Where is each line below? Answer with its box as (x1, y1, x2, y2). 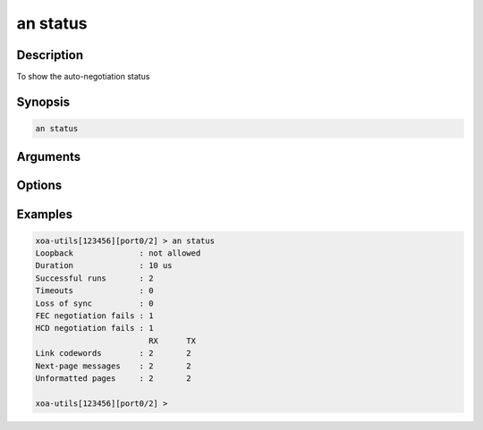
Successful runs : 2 (35, 273, 154, 283)
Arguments (16, 149, 81, 164)
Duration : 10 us (35, 260, 174, 271)
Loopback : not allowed (35, 249, 201, 258)
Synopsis (16, 94, 71, 109)
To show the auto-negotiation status (16, 72, 150, 82)
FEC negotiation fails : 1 (35, 311, 154, 321)
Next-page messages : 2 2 (35, 360, 191, 371)
